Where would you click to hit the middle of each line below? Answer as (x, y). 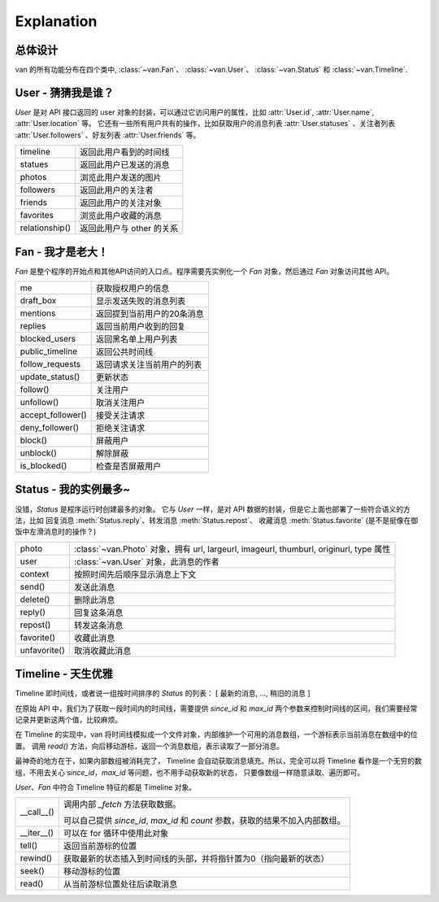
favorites (37, 216)
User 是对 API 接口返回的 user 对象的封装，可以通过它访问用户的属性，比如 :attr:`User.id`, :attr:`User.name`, (195, 112)
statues (34, 164)
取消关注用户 (121, 403)
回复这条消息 (98, 612)
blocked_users (48, 339)
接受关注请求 (121, 416)
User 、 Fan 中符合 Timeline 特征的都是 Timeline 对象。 (106, 787)
